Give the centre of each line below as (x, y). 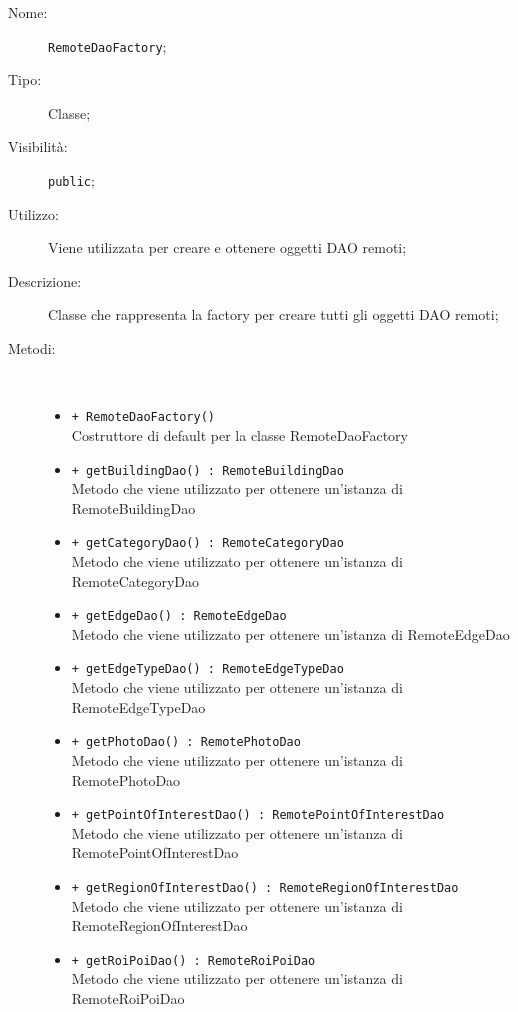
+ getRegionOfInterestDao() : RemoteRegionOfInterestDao (265, 887)
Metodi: (32, 348)
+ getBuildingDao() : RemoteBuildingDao (207, 470)
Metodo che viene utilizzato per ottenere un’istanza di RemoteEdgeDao (290, 633)
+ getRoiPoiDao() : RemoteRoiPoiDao (193, 960)
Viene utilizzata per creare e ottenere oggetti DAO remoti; (227, 247)
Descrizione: (45, 280)
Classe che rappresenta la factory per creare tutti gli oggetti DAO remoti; (273, 314)
